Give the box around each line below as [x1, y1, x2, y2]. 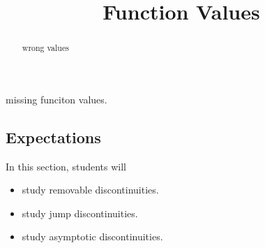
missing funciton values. [6, 92, 107, 106]
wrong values [22, 42, 69, 54]
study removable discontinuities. [22, 182, 159, 197]
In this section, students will [6, 159, 126, 173]
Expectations [6, 126, 101, 147]
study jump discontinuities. [22, 205, 138, 220]
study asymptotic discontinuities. [22, 229, 163, 244]
